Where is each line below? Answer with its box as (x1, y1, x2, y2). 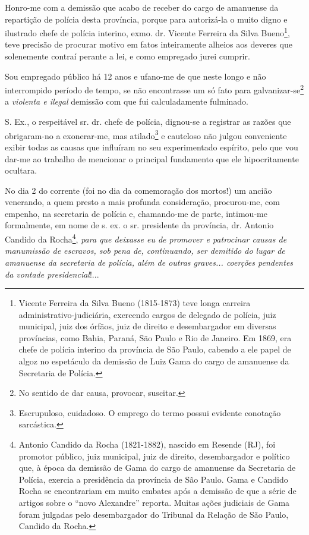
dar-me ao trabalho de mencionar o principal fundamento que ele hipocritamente (5, 152, 299, 165)
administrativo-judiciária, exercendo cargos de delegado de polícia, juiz (18, 308, 276, 320)
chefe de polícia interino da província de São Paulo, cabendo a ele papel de (18, 343, 291, 355)
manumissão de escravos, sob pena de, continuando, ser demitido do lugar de (5, 244, 285, 257)
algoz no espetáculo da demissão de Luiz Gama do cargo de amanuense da (18, 355, 289, 367)
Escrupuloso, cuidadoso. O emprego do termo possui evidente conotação (18, 406, 281, 418)
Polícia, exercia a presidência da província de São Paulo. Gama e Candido (18, 473, 288, 485)
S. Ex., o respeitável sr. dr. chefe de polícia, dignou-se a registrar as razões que (5, 115, 291, 128)
